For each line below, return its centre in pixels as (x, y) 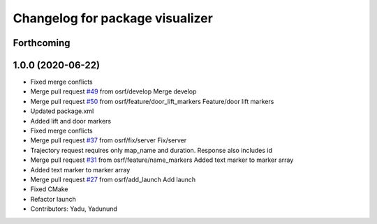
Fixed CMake (49, 189)
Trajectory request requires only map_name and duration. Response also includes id (151, 150)
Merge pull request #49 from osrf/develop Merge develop (113, 91)
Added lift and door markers (71, 121)
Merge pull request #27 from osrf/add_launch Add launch (113, 179)
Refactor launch (53, 199)
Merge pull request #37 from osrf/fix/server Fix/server (109, 140)
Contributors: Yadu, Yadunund (74, 209)
